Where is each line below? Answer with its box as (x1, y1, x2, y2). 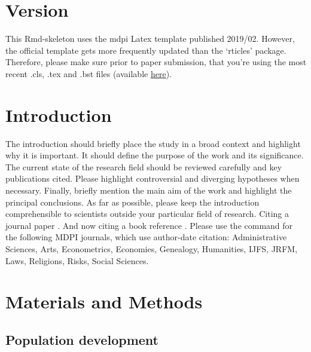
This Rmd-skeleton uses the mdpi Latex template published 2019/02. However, (5, 32, 295, 45)
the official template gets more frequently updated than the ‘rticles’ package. (5, 44, 286, 56)
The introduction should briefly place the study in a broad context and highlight (5, 137, 301, 149)
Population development (5, 330, 158, 348)
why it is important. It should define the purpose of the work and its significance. (5, 149, 304, 161)
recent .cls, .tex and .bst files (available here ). (5, 67, 172, 79)
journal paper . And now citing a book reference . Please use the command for (5, 219, 293, 231)
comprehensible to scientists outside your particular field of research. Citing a (5, 207, 289, 220)
